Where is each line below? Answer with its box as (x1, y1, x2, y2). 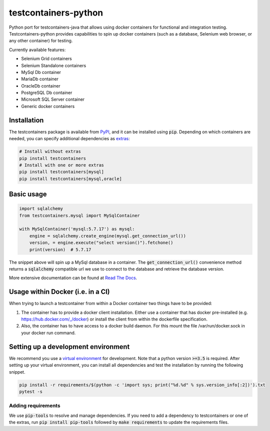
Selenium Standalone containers (21, 62, 86, 68)
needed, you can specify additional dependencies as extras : (9, 136, 130, 142)
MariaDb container (21, 76, 59, 82)
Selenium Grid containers (21, 56, 72, 62)
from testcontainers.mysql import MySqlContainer (19, 213, 140, 218)
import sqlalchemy (19, 206, 63, 212)
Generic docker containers (21, 103, 75, 109)
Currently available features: (9, 47, 66, 53)
